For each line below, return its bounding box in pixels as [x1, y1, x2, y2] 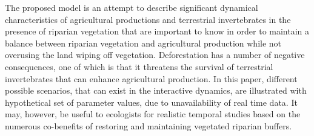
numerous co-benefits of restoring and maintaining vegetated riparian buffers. [5, 119, 292, 132]
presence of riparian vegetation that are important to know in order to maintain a [5, 25, 310, 37]
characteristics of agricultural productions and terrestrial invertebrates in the [5, 13, 291, 25]
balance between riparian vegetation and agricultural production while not [5, 36, 282, 49]
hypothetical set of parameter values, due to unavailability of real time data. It [5, 96, 298, 108]
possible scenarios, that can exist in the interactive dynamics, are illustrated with [5, 84, 307, 97]
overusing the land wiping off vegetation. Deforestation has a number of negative [5, 48, 305, 61]
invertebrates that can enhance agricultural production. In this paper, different [5, 72, 298, 85]
